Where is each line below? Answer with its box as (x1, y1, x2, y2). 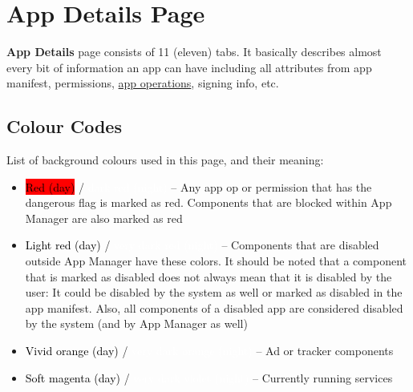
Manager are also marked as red (25, 209, 183, 226)
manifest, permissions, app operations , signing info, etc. (6, 75, 279, 91)
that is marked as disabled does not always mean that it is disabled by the (25, 268, 392, 285)
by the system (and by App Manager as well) (25, 315, 248, 332)
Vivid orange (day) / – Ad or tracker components (25, 342, 394, 359)
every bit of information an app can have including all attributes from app (6, 59, 372, 75)
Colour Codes (6, 114, 122, 139)
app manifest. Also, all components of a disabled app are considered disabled (25, 299, 403, 316)
